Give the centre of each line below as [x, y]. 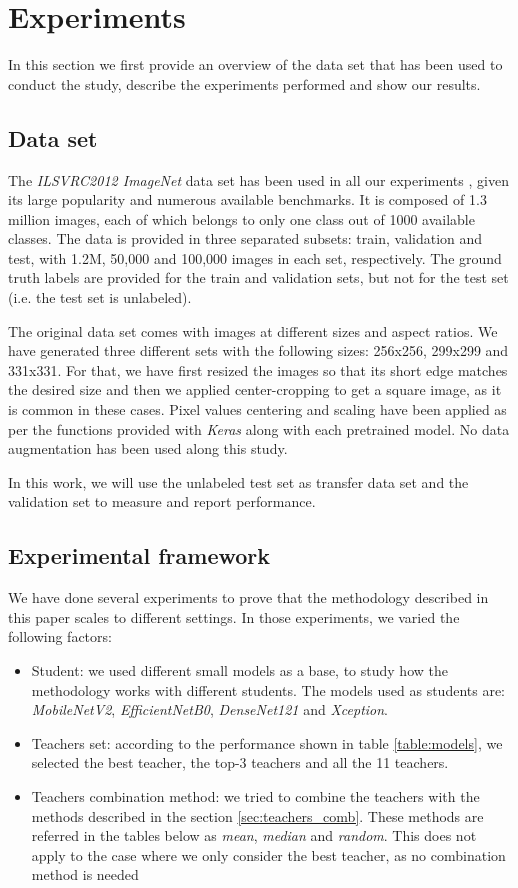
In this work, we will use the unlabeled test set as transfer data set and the [238, 481]
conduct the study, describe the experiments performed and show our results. [244, 83]
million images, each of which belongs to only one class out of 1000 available [241, 218]
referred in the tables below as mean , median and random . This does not [254, 835]
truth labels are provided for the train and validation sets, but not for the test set [258, 277]
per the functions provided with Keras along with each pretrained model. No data [259, 428]
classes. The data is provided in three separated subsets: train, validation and [245, 238]
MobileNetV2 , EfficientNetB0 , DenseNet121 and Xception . [210, 709]
